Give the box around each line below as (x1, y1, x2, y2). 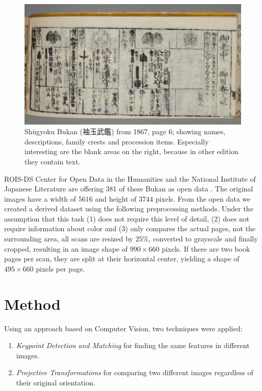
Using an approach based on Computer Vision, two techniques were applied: (4, 323, 243, 333)
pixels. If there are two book (161, 243, 250, 254)
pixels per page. (36, 263, 85, 274)
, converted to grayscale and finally (148, 233, 258, 244)
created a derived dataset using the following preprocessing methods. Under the (4, 203, 253, 214)
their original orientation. (16, 377, 96, 387)
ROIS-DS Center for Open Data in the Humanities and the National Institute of (4, 173, 256, 184)
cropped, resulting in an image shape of (4, 243, 128, 254)
